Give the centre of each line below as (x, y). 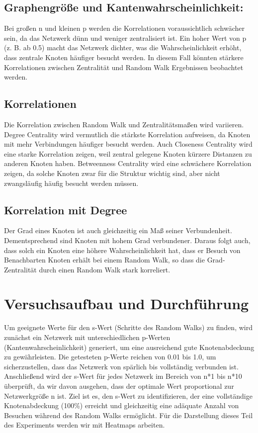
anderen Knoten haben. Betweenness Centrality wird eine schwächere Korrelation (128, 163)
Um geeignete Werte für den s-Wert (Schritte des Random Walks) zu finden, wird (128, 327)
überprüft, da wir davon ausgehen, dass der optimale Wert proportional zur (119, 386)
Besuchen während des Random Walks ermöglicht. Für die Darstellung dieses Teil (129, 415)
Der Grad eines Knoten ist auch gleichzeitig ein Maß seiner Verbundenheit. (118, 230)
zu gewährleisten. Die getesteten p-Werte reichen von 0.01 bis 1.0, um (110, 357)
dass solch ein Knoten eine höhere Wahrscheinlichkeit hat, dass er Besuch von (122, 250)
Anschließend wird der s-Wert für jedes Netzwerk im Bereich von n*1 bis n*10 (123, 376)
